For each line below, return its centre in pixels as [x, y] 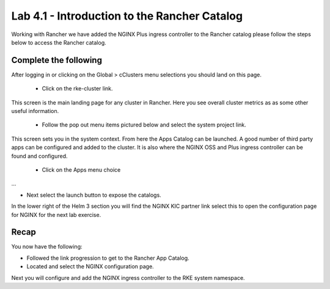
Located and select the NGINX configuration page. [90, 266]
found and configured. [39, 156]
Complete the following [57, 60]
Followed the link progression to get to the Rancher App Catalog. [108, 258]
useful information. [35, 111]
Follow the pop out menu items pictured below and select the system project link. [144, 125]
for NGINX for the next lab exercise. [56, 214]
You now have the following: [47, 247]
